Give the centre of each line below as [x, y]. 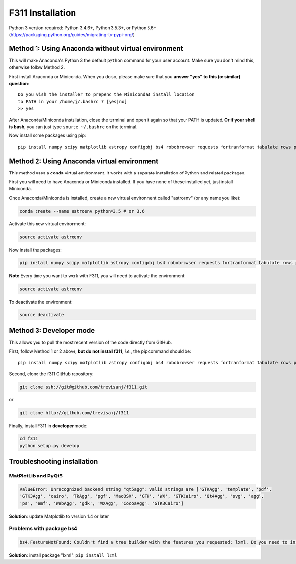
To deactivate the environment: [41, 302]
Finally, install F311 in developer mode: [48, 426]
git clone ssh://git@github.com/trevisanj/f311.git [83, 387]
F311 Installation [43, 13]
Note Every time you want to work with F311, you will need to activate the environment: [97, 276]
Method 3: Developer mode [52, 330]
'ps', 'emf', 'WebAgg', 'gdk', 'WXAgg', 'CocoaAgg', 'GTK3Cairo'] [101, 503]
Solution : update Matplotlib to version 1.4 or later [59, 516]
